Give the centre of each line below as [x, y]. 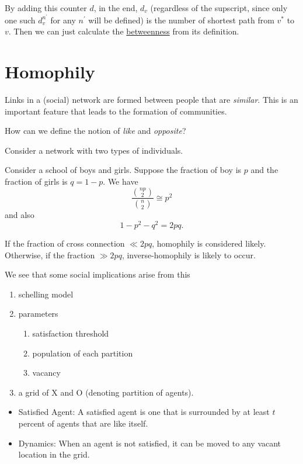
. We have [121, 181]
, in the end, [116, 8]
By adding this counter [46, 8]
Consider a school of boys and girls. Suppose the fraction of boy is [123, 170]
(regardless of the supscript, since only [219, 8]
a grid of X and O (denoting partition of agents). [106, 392]
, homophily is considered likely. [209, 243]
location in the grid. [54, 454]
